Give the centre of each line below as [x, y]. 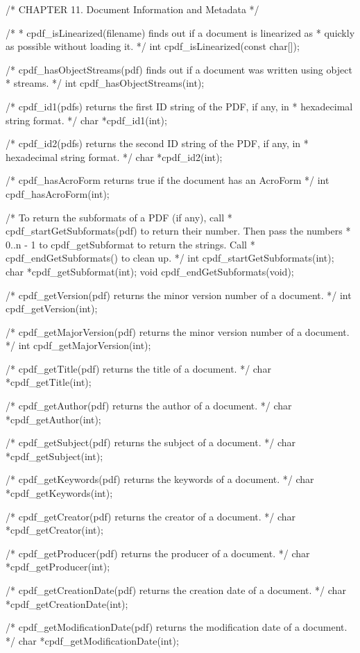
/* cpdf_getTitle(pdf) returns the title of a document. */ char [138, 368]
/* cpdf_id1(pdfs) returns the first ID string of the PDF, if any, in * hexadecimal [179, 106]
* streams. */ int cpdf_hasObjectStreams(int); [105, 83]
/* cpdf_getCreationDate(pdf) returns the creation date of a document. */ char [176, 590]
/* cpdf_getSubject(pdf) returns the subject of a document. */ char [151, 442]
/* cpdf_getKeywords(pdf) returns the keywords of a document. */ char [160, 479]
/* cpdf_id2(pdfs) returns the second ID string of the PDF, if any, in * [157, 143]
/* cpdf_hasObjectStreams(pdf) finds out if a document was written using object [179, 69]
